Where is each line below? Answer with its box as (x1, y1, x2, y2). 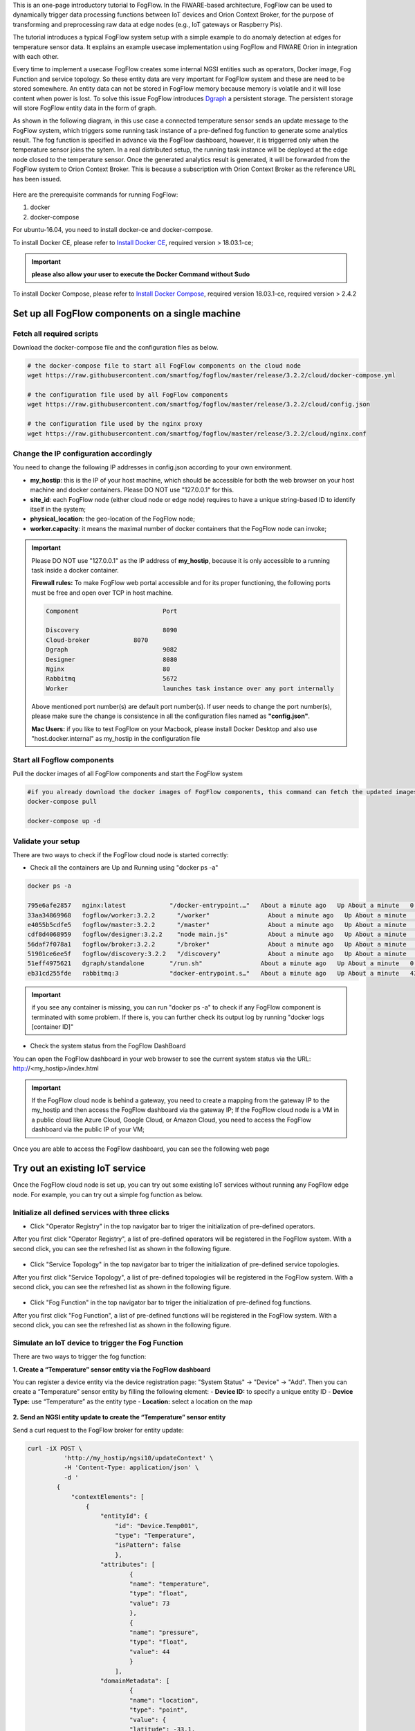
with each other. (12, 52, 59, 60)
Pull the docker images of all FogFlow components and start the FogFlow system (12, 769, 243, 778)
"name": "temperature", (129, 1580, 210, 1588)
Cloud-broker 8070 (46, 636, 149, 644)
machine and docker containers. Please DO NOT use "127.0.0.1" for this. (30, 485, 234, 494)
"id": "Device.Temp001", (114, 1522, 199, 1530)
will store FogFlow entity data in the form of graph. (12, 104, 157, 112)
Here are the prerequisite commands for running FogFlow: (12, 190, 178, 199)
